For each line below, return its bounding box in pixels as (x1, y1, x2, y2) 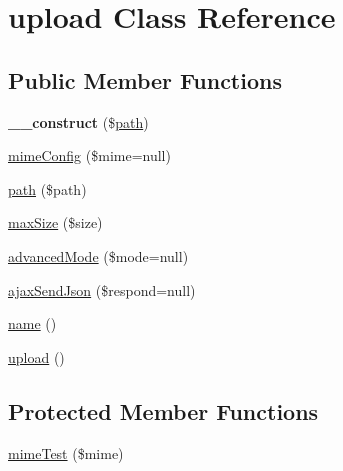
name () (8, 313, 57, 334)
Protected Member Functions (8, 395, 319, 426)
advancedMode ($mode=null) (8, 245, 189, 266)
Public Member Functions (8, 64, 282, 95)
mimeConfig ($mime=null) (8, 145, 171, 166)
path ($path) (8, 178, 87, 199)
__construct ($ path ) (8, 111, 149, 132)
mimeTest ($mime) (8, 442, 124, 463)
